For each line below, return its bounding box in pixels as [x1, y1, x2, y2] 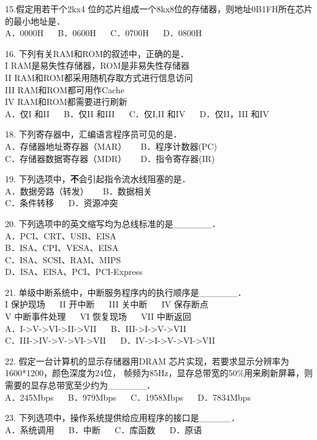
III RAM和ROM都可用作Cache [5, 83, 124, 96]
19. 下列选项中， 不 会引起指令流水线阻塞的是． [5, 172, 191, 185]
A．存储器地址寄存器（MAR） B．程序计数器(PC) [5, 139, 217, 152]
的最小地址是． [5, 14, 65, 27]
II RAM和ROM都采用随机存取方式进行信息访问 [5, 71, 193, 83]
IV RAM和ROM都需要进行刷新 [5, 95, 128, 108]
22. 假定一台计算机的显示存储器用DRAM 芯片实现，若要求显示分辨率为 [5, 354, 289, 367]
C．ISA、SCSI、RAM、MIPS [5, 253, 121, 266]
